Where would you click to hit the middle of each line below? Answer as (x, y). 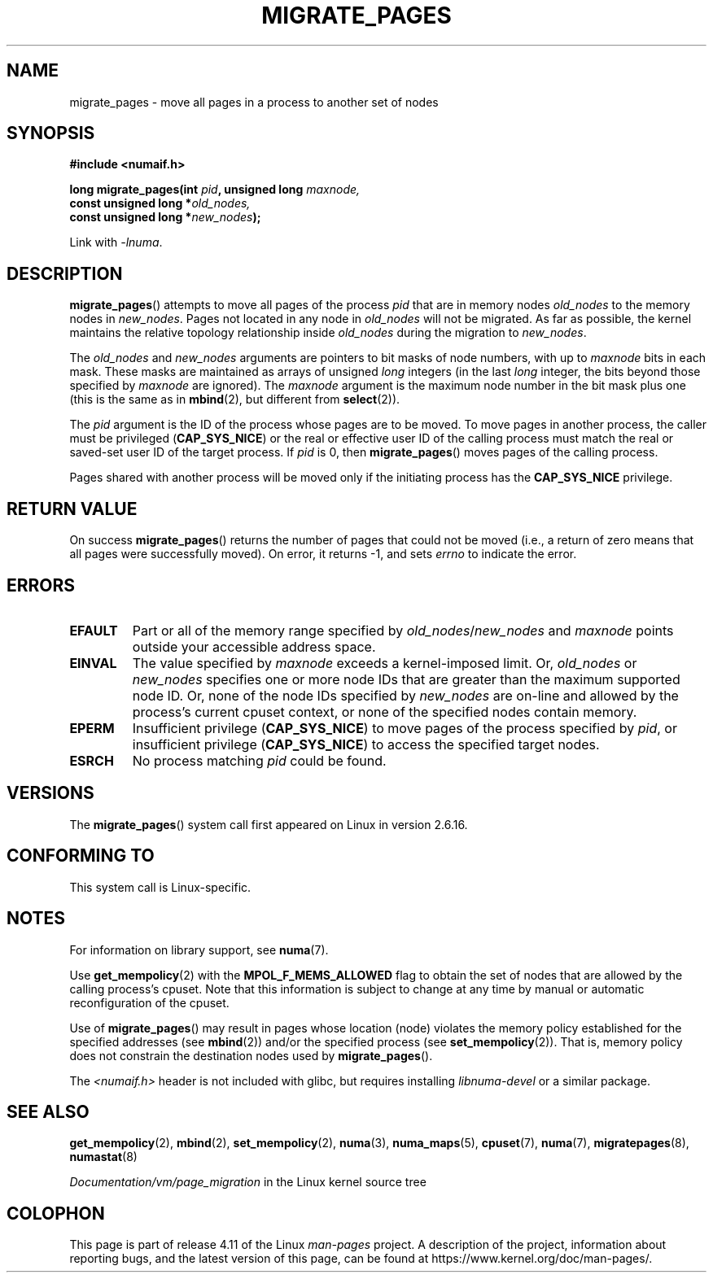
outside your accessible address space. (254, 646)
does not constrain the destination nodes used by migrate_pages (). (251, 1055)
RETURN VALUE (72, 509)
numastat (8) (103, 1157)
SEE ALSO (48, 1111)
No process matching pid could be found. (259, 760)
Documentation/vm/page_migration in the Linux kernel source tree (248, 1182)
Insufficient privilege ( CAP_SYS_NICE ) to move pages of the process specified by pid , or (405, 728)
